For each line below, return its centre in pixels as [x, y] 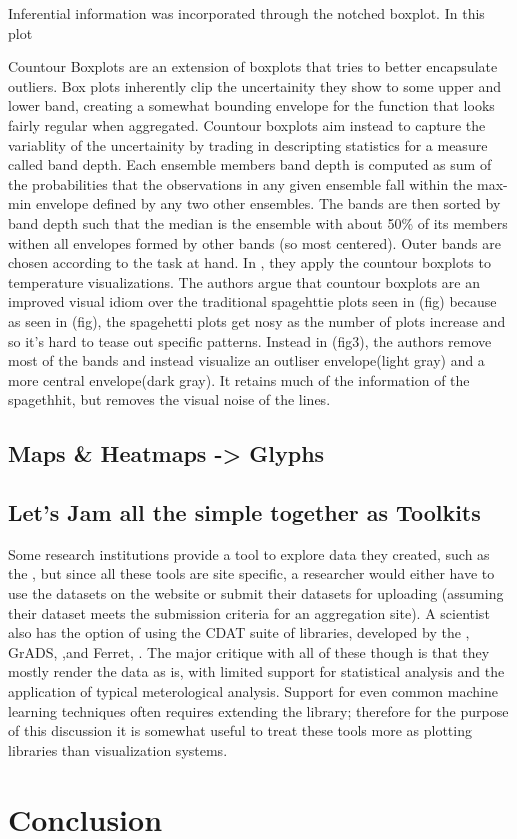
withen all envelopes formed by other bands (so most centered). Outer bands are [254, 242]
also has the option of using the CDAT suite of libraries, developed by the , [239, 632]
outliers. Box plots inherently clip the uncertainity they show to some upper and [255, 85]
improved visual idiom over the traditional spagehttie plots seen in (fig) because [252, 301]
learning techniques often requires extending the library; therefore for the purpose [258, 710]
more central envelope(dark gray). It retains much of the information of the [239, 379]
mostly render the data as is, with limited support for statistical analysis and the [256, 671]
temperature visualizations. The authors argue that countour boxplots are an [244, 281]
